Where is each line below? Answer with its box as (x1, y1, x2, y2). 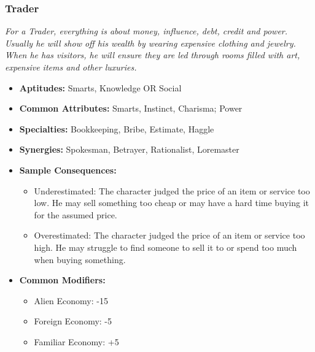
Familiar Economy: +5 (34, 335, 119, 348)
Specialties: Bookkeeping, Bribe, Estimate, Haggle (19, 122, 214, 135)
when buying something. (34, 253, 126, 266)
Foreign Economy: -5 (34, 315, 112, 327)
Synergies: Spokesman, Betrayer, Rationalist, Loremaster (19, 143, 239, 156)
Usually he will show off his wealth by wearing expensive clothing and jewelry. (5, 36, 296, 49)
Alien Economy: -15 (34, 294, 108, 307)
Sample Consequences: (19, 163, 117, 176)
